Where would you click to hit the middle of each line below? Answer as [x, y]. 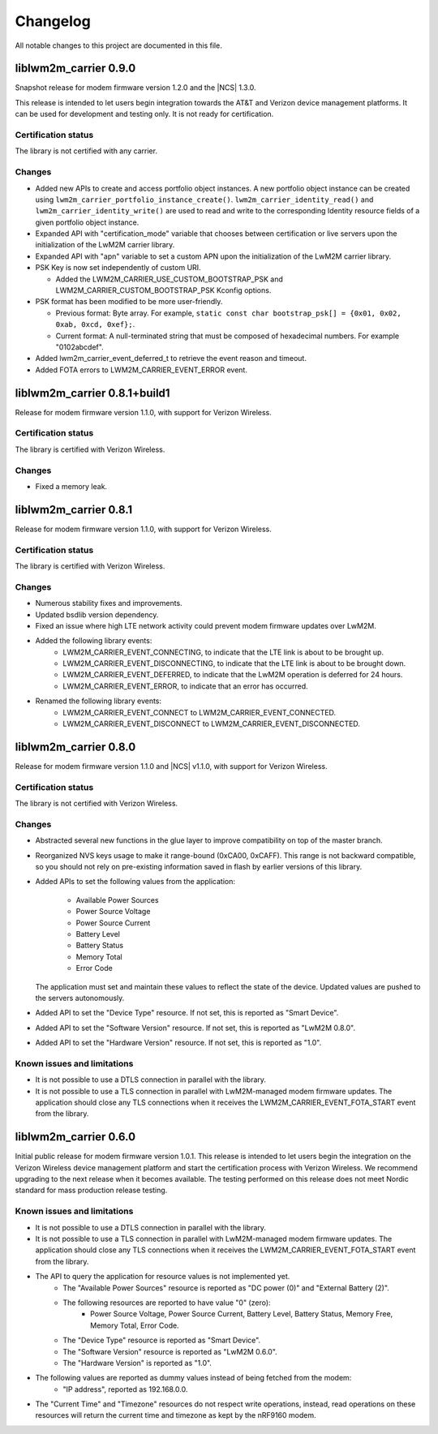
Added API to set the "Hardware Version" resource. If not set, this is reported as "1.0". [178, 1043]
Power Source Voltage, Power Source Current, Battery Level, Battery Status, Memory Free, [242, 1314]
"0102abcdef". [80, 347]
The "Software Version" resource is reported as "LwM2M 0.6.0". [170, 1351]
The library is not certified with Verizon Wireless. [97, 804]
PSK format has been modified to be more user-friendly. [129, 302]
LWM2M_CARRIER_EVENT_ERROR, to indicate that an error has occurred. [185, 686]
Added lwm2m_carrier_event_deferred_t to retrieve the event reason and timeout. [171, 358]
